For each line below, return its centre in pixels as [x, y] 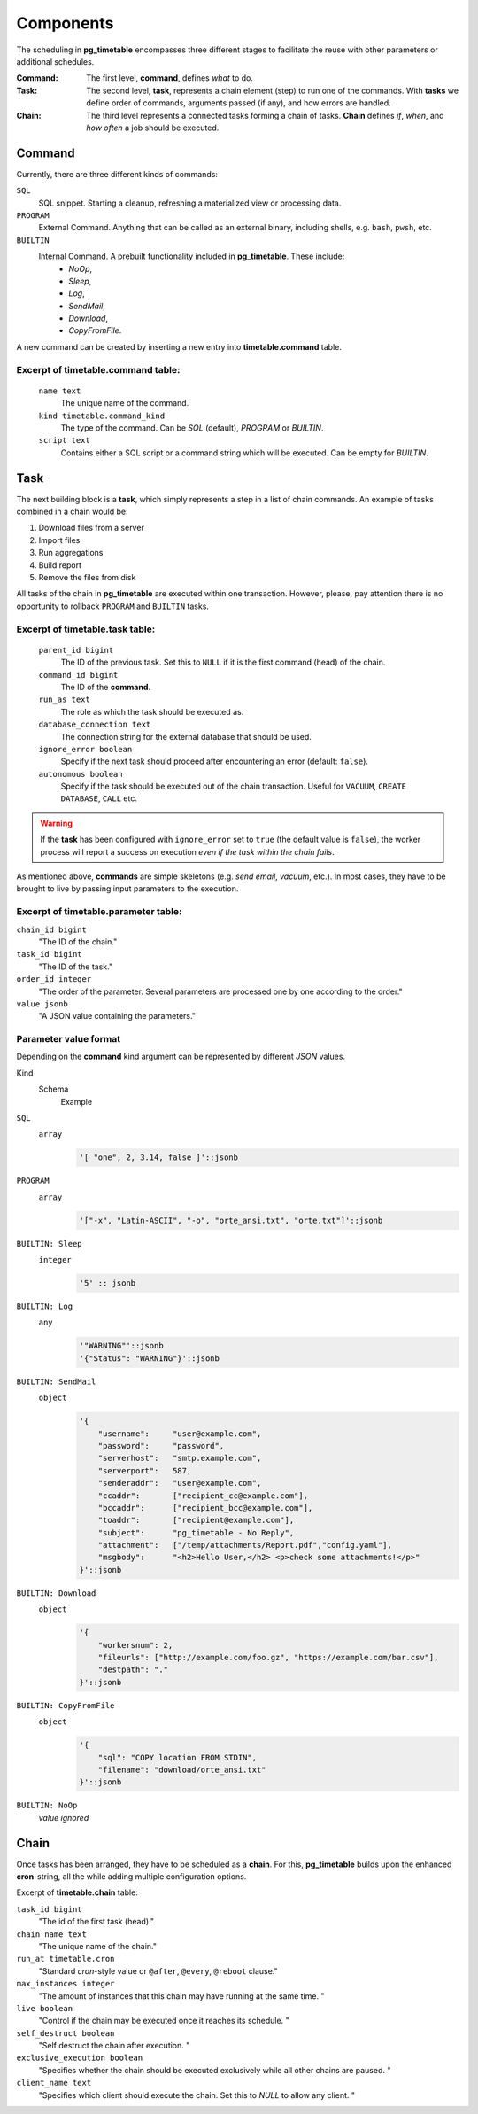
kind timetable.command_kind [102, 416]
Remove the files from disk [87, 578]
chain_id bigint [52, 929]
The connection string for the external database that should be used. [186, 736]
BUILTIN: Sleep [50, 1244]
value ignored [64, 1817]
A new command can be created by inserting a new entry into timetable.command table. [179, 346]
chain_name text [52, 1934]
